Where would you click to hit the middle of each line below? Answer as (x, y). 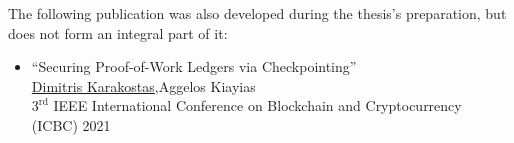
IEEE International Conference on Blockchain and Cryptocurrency (257, 105)
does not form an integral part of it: (118, 32)
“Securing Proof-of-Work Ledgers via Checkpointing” (194, 66)
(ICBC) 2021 (71, 124)
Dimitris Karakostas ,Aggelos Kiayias (143, 85)
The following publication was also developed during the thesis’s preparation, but (257, 13)
